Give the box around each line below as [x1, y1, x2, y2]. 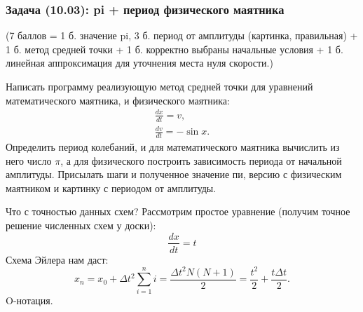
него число [6, 153, 52, 168]
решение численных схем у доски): [6, 217, 156, 232]
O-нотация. [6, 293, 53, 308]
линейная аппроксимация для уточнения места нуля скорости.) [6, 55, 273, 70]
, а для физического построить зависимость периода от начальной [60, 153, 342, 168]
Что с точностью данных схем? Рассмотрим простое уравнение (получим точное [6, 204, 350, 219]
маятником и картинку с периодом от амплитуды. [6, 180, 217, 195]
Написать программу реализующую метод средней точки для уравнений [6, 79, 313, 93]
